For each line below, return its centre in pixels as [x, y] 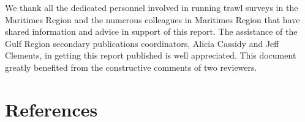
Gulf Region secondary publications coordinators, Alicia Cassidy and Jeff [142, 43]
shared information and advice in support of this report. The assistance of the [151, 31]
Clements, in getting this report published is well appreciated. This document [151, 55]
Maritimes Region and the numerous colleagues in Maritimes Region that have [152, 19]
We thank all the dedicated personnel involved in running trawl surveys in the [152, 7]
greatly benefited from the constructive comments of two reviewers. [131, 67]
